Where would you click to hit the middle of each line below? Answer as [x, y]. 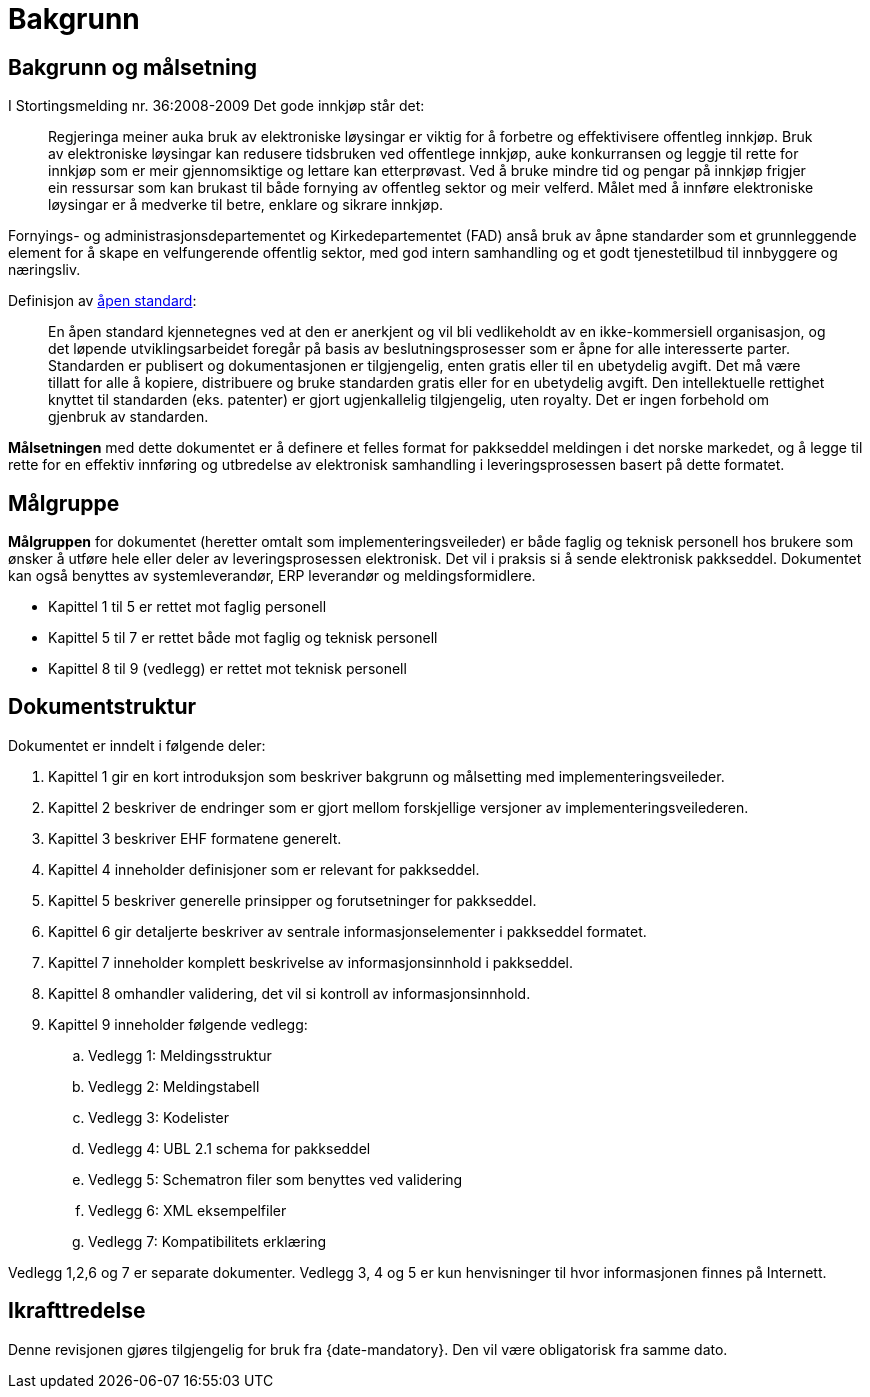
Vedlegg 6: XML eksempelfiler [187, 1210]
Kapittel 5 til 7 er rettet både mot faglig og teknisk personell [243, 638]
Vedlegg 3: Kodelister [158, 1117]
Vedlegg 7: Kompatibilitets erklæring [207, 1241]
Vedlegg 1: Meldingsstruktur [180, 1055]
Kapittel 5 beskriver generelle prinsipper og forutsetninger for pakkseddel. [292, 900]
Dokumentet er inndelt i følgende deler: [137, 745]
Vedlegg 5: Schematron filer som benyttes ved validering [275, 1179]
